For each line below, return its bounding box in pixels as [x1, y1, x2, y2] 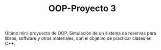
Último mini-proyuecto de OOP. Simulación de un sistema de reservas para [5, 30, 157, 36]
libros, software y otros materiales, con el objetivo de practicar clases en [5, 35, 152, 41]
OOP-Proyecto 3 [48, 3, 116, 14]
